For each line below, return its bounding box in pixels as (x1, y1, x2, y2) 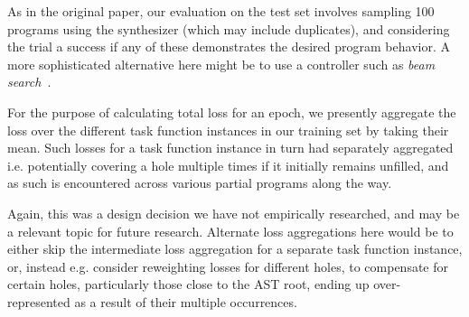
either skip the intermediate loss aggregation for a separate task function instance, (7, 239, 463, 258)
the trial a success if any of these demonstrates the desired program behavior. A (7, 37, 450, 56)
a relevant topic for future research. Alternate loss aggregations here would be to (7, 221, 454, 240)
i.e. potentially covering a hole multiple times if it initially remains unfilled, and (7, 155, 449, 174)
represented (7, 292, 70, 311)
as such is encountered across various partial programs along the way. (7, 173, 392, 192)
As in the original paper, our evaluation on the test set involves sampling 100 (7, 2, 435, 20)
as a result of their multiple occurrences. (74, 292, 297, 311)
